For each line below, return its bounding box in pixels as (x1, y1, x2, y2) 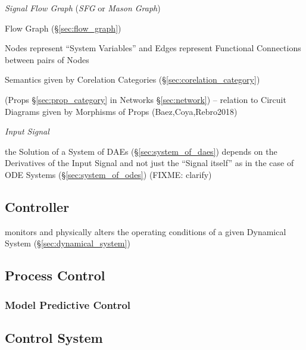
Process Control (5, 266, 105, 285)
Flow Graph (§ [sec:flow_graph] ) (5, 21, 121, 34)
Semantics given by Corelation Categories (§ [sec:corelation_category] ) (5, 73, 260, 86)
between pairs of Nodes (5, 53, 89, 65)
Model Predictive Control (5, 297, 131, 312)
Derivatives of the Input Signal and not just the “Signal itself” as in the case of (5, 157, 294, 169)
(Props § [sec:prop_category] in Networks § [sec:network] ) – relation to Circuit (5, 93, 286, 105)
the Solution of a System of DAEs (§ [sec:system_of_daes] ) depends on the (5, 145, 277, 157)
